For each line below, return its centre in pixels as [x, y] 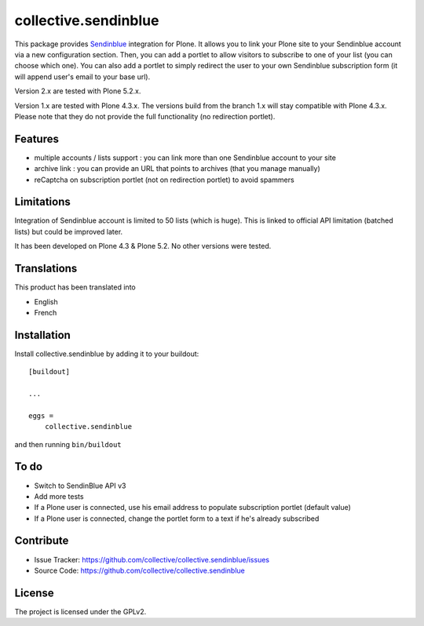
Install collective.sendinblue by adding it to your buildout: [107, 354]
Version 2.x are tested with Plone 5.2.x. [78, 91]
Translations [46, 269]
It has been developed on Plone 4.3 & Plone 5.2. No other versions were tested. [143, 246]
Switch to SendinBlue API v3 [80, 486]
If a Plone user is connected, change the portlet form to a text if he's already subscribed [177, 519]
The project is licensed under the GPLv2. [80, 611]
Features [37, 138]
